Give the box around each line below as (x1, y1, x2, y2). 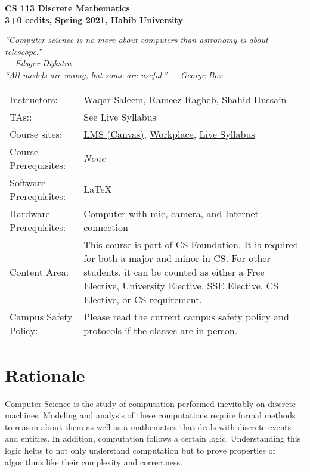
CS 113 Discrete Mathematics (5, 2, 130, 14)
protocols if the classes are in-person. (83, 323, 238, 337)
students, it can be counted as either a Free (83, 264, 265, 279)
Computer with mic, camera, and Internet (83, 206, 259, 220)
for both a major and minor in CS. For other (83, 251, 271, 265)
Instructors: (10, 92, 58, 106)
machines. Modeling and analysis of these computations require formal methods (5, 409, 296, 421)
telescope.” (5, 45, 42, 57)
